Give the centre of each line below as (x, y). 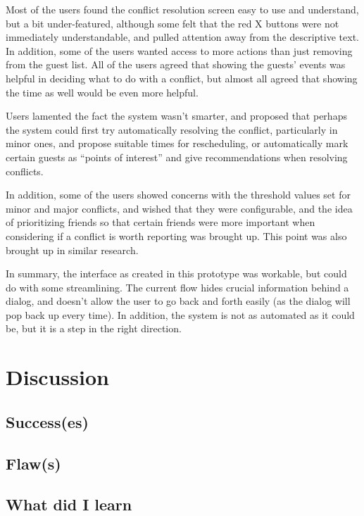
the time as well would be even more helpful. (102, 92)
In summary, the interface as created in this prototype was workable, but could (176, 273)
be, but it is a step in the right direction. (94, 328)
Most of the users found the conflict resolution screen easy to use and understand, (182, 9)
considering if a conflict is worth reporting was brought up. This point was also (176, 235)
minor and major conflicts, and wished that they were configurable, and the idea (179, 208)
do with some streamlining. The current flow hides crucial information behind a (177, 287)
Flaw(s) (33, 463)
